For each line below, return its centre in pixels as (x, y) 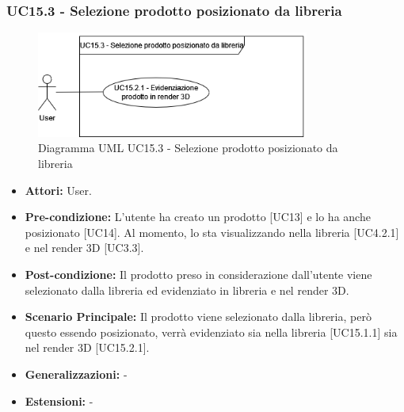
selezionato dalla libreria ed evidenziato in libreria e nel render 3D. (187, 290)
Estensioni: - (59, 401)
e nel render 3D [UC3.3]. (84, 248)
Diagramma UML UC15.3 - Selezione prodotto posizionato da (188, 148)
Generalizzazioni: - (76, 374)
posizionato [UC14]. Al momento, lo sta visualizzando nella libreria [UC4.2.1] (212, 232)
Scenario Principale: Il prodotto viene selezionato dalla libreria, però (198, 317)
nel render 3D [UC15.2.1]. (87, 347)
